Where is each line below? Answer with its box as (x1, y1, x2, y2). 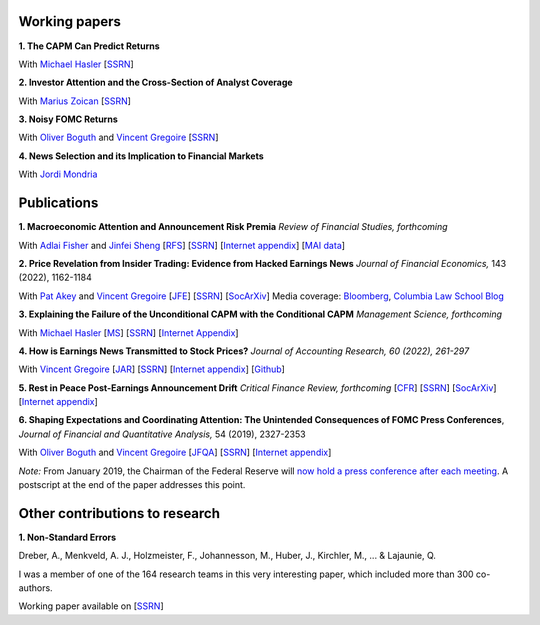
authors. (18, 582, 54, 594)
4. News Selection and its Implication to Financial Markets (18, 150, 264, 162)
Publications (18, 195, 99, 212)
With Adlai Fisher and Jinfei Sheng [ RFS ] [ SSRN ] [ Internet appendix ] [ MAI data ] (18, 239, 345, 251)
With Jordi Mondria (18, 168, 98, 180)
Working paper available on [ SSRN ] (18, 600, 164, 612)
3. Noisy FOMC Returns (18, 113, 119, 125)
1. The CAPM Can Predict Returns (18, 40, 160, 52)
